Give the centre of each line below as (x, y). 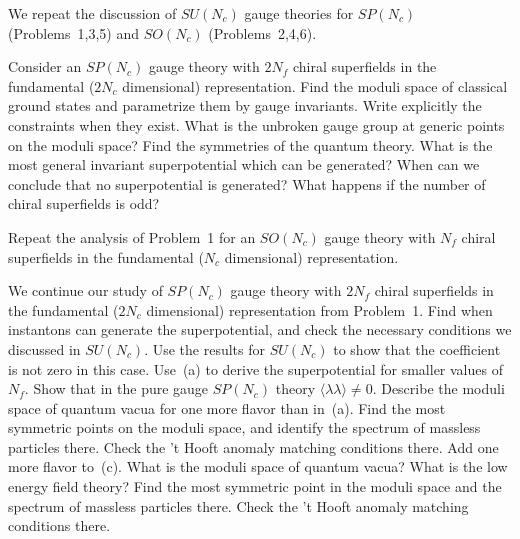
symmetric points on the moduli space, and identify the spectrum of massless (244, 427)
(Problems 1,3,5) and (73, 32)
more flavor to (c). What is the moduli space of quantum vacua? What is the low (258, 466)
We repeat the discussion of (92, 13)
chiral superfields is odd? (84, 203)
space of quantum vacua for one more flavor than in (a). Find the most (227, 407)
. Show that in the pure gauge (116, 388)
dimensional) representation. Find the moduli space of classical (315, 85)
